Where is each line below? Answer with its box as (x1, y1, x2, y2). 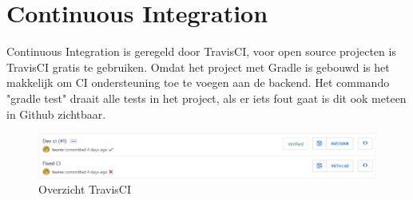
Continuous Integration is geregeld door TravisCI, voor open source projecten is (6, 43, 396, 60)
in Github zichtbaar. (6, 105, 106, 122)
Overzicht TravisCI (38, 181, 132, 198)
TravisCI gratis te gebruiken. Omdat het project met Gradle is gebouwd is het (6, 58, 390, 75)
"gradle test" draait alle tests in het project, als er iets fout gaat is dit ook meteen (6, 89, 407, 106)
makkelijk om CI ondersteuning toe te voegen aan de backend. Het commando (6, 74, 390, 91)
